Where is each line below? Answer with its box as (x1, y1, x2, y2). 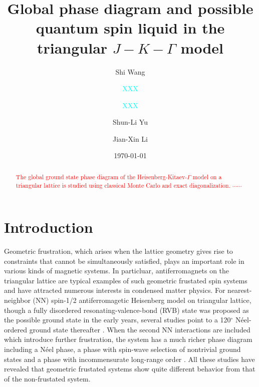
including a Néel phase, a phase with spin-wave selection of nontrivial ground (4, 344, 241, 354)
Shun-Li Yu (113, 117, 148, 127)
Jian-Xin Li (112, 133, 148, 144)
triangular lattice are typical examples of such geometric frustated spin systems (4, 275, 247, 285)
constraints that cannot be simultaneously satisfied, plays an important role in (4, 255, 244, 266)
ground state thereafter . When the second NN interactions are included (29, 324, 250, 334)
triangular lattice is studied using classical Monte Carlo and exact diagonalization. (16, 181, 230, 189)
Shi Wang (115, 66, 145, 77)
